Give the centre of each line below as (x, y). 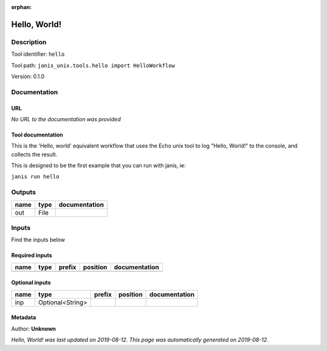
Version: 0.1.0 (28, 76)
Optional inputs (31, 282)
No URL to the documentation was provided (66, 119)
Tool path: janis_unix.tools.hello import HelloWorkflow (93, 65)
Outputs (24, 192)
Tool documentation (37, 135)
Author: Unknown (34, 329)
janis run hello (35, 177)
